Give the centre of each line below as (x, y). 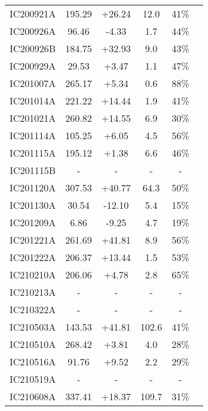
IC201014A (33, 100)
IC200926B (33, 48)
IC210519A (33, 379)
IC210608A (33, 396)
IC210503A (33, 327)
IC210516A (33, 361)
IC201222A (33, 257)
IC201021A (33, 118)
